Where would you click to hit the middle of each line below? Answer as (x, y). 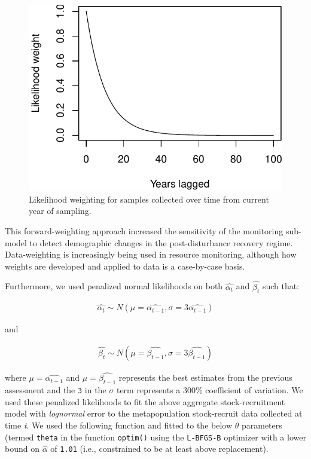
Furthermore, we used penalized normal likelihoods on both (114, 286)
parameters (262, 425)
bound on (22, 449)
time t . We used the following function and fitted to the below (119, 425)
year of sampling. (60, 211)
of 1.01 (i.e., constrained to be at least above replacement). (159, 449)
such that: (281, 286)
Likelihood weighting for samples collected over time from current (149, 199)
